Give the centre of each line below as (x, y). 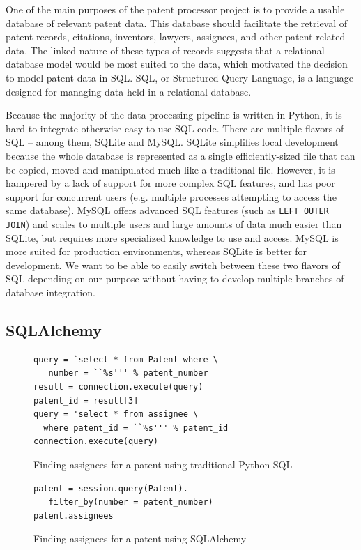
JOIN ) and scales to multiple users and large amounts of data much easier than (174, 223)
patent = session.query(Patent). (111, 488)
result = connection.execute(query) (118, 387)
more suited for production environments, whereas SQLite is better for (156, 251)
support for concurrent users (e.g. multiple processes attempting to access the (171, 196)
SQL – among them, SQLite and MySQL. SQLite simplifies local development (172, 142)
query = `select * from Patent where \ (126, 359)
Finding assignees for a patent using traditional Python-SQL (163, 464)
